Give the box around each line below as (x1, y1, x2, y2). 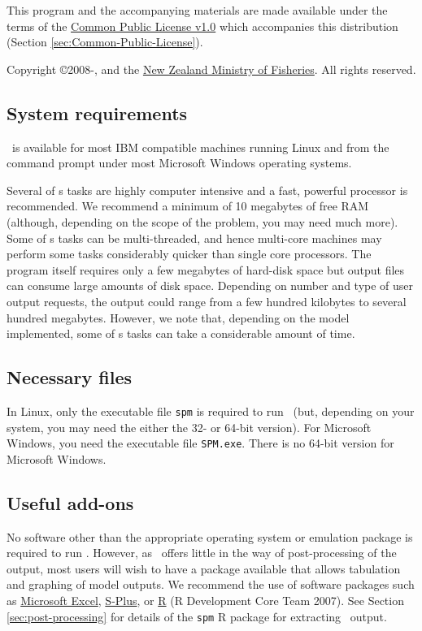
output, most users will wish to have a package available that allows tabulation (7, 560, 401, 577)
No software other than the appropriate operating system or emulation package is (7, 528, 413, 545)
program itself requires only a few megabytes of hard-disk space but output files (7, 261, 405, 278)
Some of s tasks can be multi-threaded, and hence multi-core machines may (7, 229, 382, 246)
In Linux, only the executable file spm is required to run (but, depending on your (7, 402, 415, 419)
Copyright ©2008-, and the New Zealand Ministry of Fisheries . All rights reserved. (7, 60, 416, 77)
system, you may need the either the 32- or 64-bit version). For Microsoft (7, 418, 372, 435)
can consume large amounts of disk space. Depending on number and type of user (7, 277, 414, 294)
